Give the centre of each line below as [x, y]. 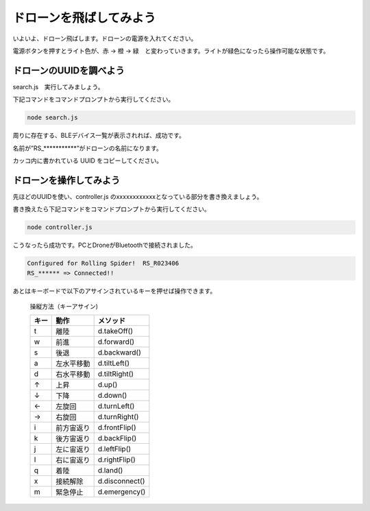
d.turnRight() [118, 417]
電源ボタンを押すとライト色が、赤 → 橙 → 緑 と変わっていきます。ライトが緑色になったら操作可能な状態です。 [171, 51]
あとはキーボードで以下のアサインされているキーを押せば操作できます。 [114, 291]
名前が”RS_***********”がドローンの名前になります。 [87, 148]
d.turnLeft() [116, 406]
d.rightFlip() [117, 460]
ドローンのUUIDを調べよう [69, 70]
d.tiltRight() [115, 374]
